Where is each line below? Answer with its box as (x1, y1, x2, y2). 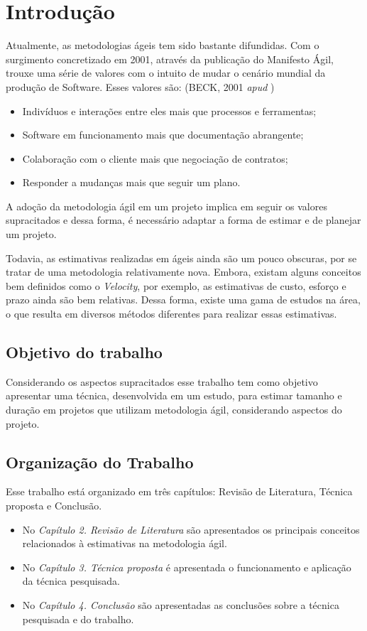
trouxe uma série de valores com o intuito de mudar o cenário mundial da (6, 65, 326, 80)
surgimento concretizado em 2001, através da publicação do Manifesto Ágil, (6, 51, 334, 66)
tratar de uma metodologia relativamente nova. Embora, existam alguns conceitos (6, 264, 361, 279)
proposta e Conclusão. (6, 498, 102, 512)
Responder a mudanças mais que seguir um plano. (22, 175, 241, 190)
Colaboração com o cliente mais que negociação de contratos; (22, 151, 288, 166)
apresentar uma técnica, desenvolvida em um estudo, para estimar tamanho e (6, 388, 342, 403)
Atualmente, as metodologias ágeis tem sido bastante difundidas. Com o (6, 38, 319, 53)
